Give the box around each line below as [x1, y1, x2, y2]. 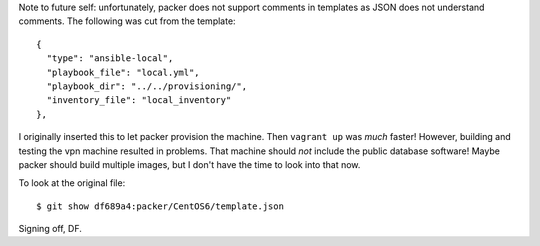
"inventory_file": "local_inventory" [46, 95, 232, 106]
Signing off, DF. [18, 223, 82, 235]
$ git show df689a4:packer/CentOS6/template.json [36, 200, 285, 212]
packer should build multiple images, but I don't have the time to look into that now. [18, 158, 361, 170]
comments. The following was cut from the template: [18, 15, 236, 27]
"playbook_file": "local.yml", [46, 66, 200, 78]
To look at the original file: [18, 177, 126, 189]
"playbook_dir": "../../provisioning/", [46, 80, 248, 92]
